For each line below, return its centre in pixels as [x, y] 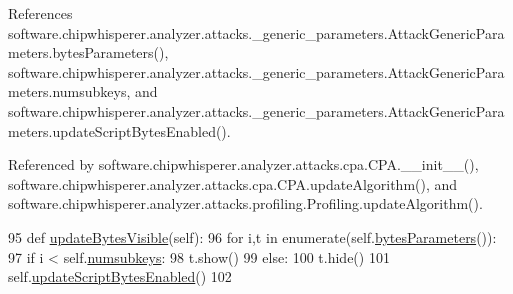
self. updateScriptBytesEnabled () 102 [120, 276]
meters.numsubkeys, [69, 91]
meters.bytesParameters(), [88, 52]
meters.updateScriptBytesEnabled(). [119, 130]
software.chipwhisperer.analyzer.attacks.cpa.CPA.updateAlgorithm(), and [233, 183]
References [40, 13]
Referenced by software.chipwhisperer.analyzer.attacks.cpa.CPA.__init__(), [243, 164]
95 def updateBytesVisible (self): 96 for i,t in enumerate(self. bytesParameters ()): [252, 236]
